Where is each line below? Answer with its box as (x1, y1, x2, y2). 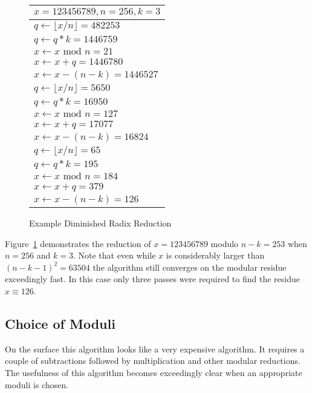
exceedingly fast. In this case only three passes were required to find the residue (5, 272, 300, 285)
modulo (210, 237, 239, 249)
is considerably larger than (166, 249, 265, 262)
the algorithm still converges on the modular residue (93, 260, 287, 273)
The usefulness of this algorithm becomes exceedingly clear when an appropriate (5, 366, 302, 378)
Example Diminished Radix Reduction (29, 217, 172, 229)
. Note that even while (73, 249, 156, 262)
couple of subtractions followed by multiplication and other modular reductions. (5, 354, 301, 367)
